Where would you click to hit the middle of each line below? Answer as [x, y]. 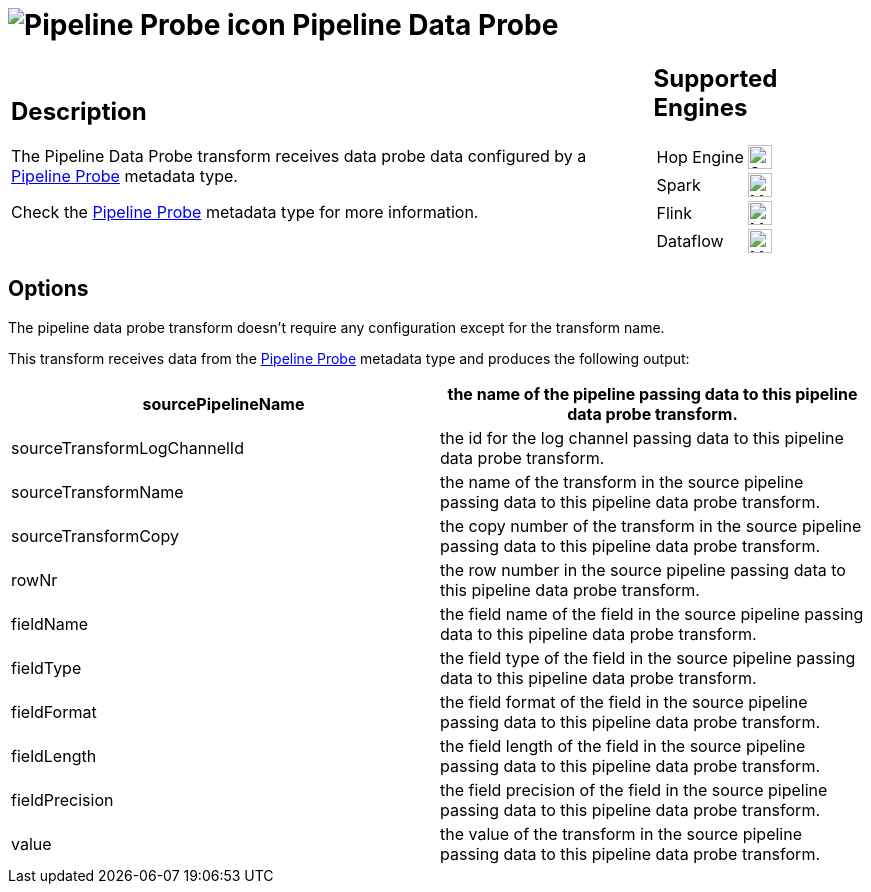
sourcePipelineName [223, 403]
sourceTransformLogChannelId [127, 447]
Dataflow [690, 240]
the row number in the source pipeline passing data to [643, 569]
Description [79, 112]
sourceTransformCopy [95, 535]
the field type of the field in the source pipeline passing [648, 657]
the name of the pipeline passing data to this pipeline [652, 393]
